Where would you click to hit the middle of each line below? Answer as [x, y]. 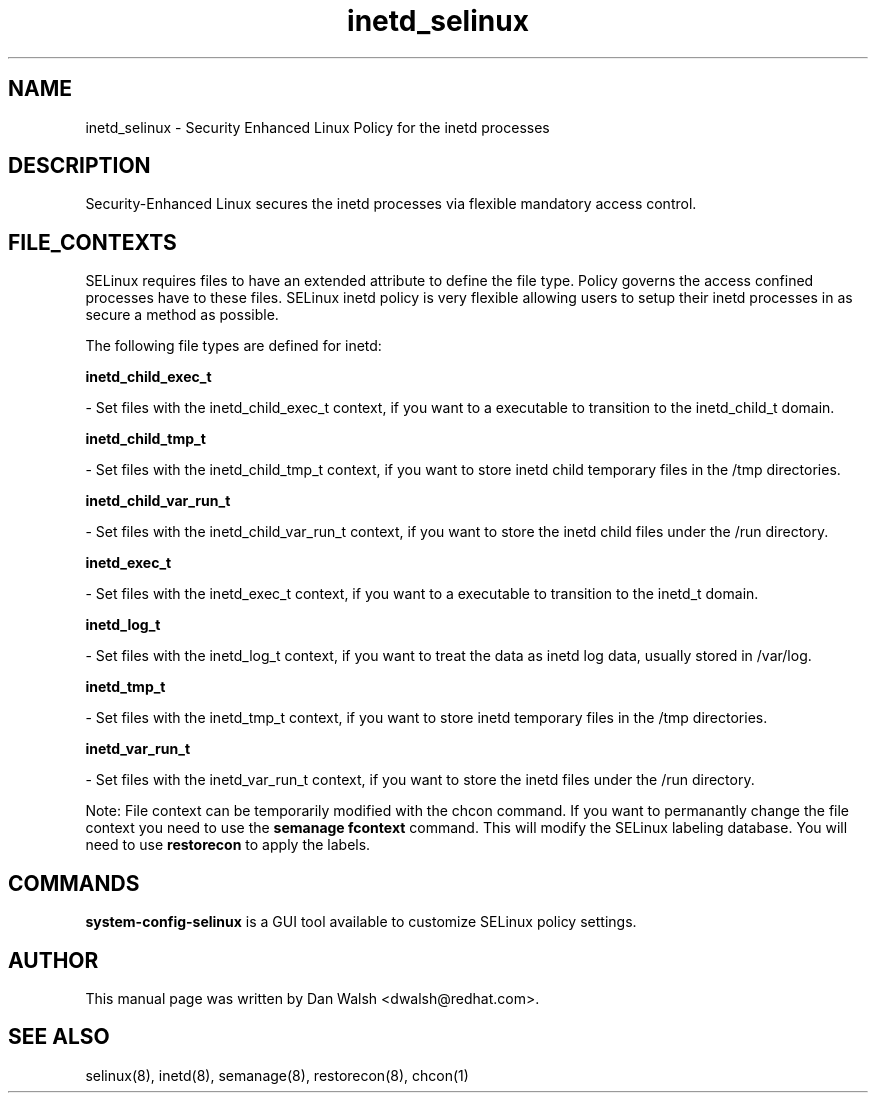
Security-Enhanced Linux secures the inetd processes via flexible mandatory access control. [391, 204]
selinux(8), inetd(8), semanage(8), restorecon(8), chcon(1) [277, 1075]
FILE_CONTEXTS [92, 242]
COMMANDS [74, 883]
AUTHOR [53, 960]
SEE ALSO [59, 1037]
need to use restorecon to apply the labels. [228, 845]
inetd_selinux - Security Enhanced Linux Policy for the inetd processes [317, 127]
